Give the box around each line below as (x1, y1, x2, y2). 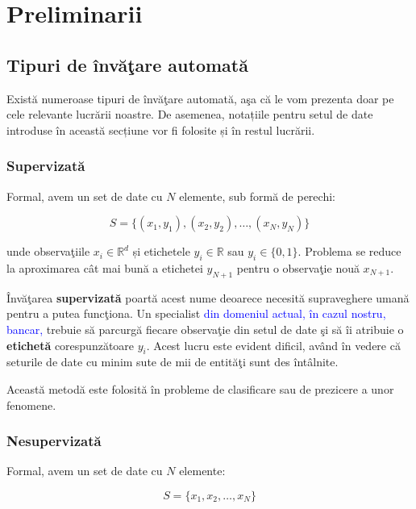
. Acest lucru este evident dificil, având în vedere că (146, 336, 401, 353)
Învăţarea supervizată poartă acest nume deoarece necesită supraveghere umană (6, 289, 410, 306)
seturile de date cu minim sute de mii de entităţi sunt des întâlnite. (6, 353, 339, 370)
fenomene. (6, 396, 56, 413)
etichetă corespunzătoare (6, 336, 135, 353)
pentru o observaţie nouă (236, 259, 360, 276)
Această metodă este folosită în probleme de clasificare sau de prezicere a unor (6, 380, 394, 397)
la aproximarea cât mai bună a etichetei (6, 259, 203, 276)
